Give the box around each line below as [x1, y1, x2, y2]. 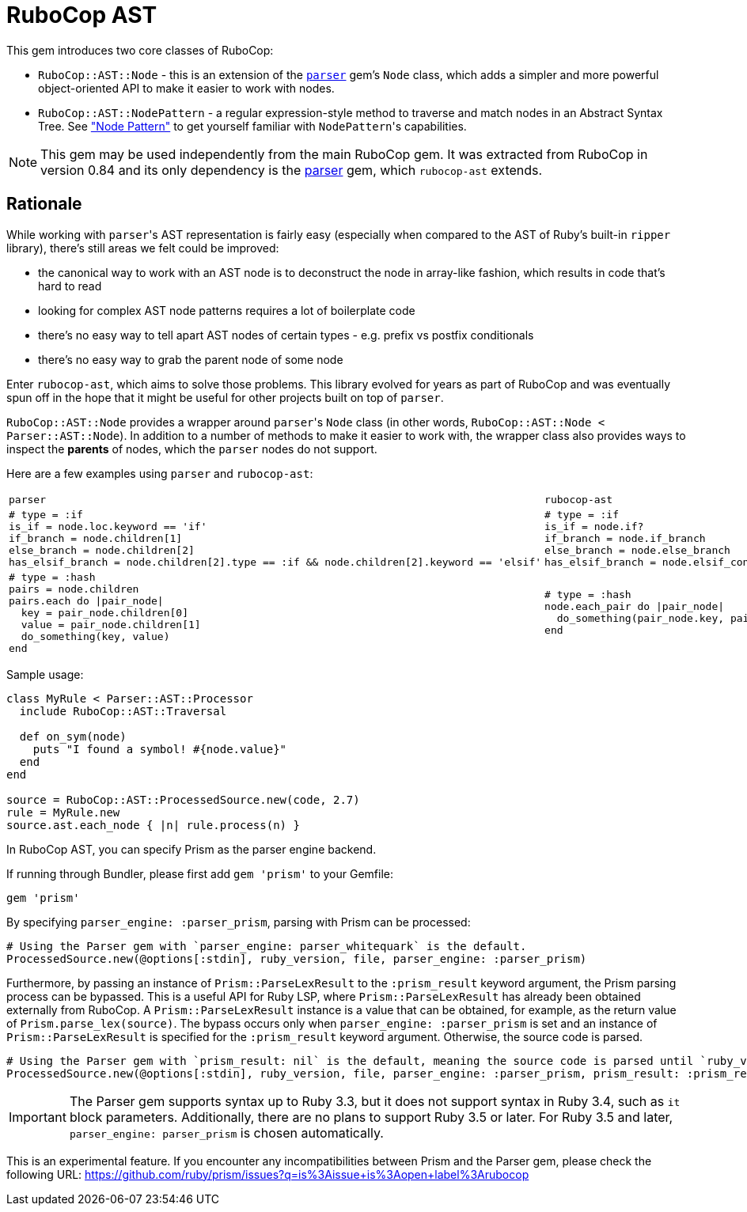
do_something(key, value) [21, 630, 170, 642]
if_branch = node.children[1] [9, 532, 183, 544]
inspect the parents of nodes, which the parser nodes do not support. [6, 441, 377, 456]
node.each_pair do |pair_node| [544, 600, 725, 613]
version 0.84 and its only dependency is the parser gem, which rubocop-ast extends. [40, 161, 543, 178]
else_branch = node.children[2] [9, 544, 195, 556]
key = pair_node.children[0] [21, 606, 188, 619]
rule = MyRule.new [6, 805, 120, 819]
